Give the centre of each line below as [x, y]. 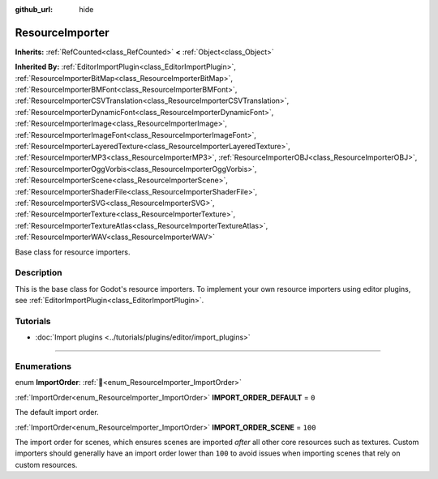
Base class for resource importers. [73, 252]
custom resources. [46, 464]
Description [39, 273]
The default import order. [57, 413]
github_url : [34, 9]
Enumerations [43, 366]
